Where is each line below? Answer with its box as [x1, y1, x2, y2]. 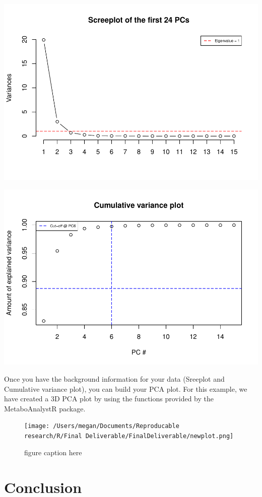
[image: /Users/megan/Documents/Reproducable [24, 422, 179, 430]
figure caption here [24, 447, 82, 457]
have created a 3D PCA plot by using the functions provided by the [4, 393, 214, 404]
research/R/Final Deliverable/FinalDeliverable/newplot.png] [24, 433, 234, 440]
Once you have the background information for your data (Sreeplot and [4, 374, 225, 384]
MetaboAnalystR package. [4, 403, 86, 413]
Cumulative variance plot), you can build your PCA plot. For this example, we [4, 383, 247, 394]
